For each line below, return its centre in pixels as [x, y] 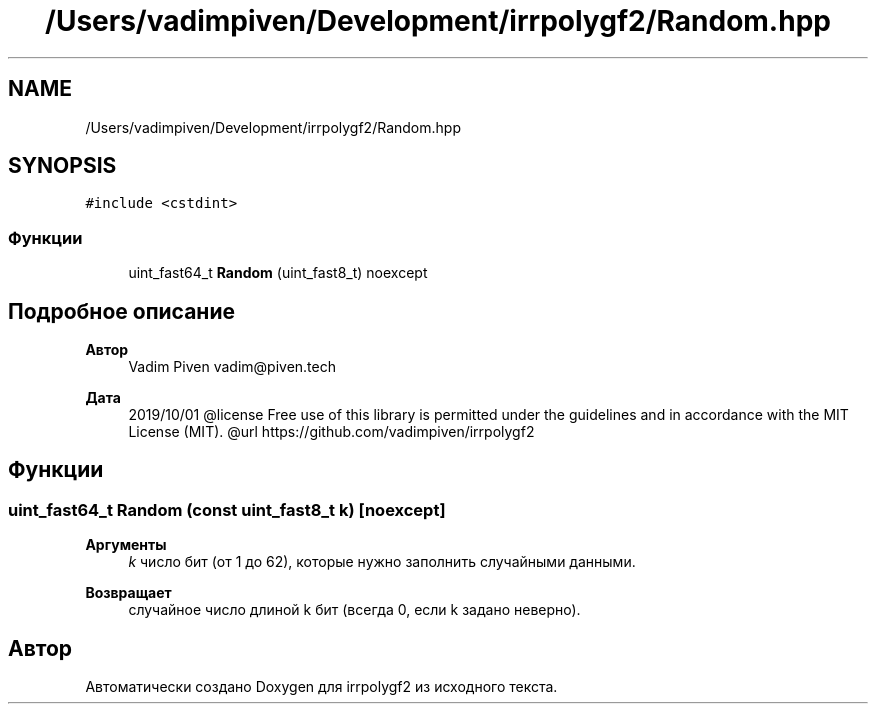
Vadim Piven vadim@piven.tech [232, 367]
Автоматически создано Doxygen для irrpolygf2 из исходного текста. [321, 687]
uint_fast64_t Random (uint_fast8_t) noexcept [278, 273]
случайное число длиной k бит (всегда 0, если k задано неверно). [354, 610]
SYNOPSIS [62, 166]
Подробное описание [121, 311]
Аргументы [126, 545]
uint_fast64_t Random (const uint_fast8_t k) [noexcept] [227, 509]
